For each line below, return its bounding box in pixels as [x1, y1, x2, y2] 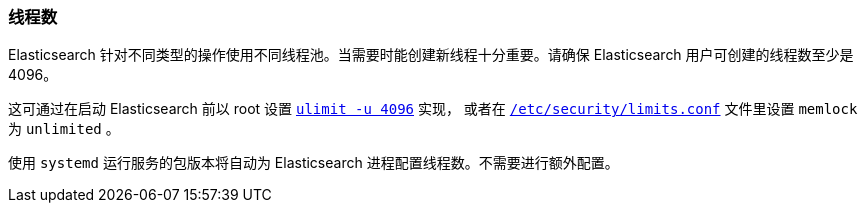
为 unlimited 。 [8, 120, 120, 138]
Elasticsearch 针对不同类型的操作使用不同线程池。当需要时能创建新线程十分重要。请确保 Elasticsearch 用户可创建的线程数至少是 [8, 46, 854, 64]
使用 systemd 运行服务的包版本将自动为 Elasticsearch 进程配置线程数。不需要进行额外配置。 [8, 154, 619, 172]
